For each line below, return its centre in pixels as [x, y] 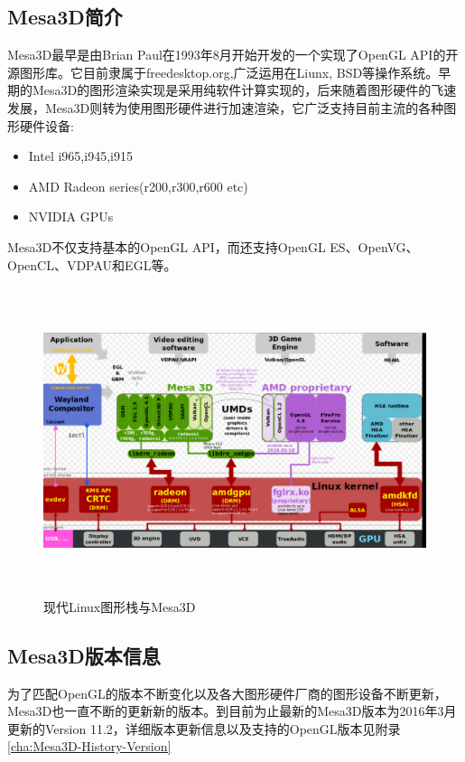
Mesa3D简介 [65, 17]
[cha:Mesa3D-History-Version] [89, 746]
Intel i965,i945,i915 [80, 156]
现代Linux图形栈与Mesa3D [120, 606]
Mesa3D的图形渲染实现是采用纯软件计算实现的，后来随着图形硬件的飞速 [244, 90]
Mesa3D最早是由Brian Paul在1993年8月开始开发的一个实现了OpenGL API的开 [233, 55]
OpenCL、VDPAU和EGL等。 [92, 264]
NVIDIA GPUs [71, 216]
